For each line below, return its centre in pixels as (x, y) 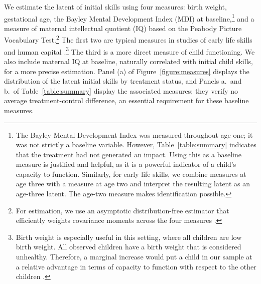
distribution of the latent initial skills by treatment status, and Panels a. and (123, 81)
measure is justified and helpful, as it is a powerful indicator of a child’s (126, 164)
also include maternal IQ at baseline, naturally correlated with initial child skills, (128, 61)
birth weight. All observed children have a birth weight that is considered (128, 247)
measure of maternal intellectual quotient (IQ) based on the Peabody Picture (123, 28)
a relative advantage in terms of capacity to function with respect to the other (136, 266)
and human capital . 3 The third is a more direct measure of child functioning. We (129, 51)
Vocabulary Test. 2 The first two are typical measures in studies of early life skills (128, 39)
